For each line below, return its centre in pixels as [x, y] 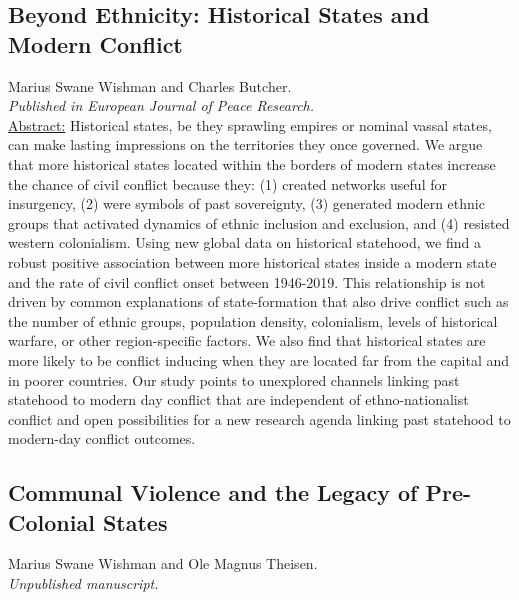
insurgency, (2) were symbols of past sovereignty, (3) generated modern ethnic [246, 203]
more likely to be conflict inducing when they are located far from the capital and [259, 359]
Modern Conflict [95, 43]
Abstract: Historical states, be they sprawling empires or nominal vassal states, [250, 124]
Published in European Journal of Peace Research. [161, 105]
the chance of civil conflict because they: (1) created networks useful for [227, 183]
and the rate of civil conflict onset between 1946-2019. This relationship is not [247, 281]
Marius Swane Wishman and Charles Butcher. [150, 85]
